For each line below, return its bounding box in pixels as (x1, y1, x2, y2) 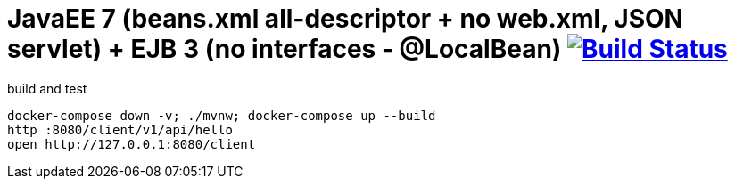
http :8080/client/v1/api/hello (7, 122, 233, 137)
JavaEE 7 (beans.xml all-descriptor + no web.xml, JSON (7, 4, 683, 34)
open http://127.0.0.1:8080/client (7, 136, 256, 151)
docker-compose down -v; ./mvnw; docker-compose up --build (7, 108, 436, 123)
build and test (7, 80, 87, 96)
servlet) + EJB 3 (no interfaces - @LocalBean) (7, 34, 562, 64)
